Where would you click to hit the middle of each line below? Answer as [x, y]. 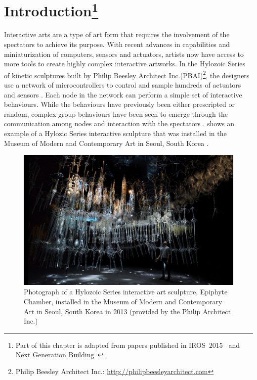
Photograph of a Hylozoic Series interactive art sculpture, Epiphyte [126, 292]
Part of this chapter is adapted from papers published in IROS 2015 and [128, 345]
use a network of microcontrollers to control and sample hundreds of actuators [123, 85]
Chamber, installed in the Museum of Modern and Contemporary [123, 301]
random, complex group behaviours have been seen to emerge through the [116, 114]
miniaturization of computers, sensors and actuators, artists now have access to [124, 54]
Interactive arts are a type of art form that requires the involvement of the [117, 34]
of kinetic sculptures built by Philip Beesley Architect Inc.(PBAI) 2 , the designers [127, 74]
